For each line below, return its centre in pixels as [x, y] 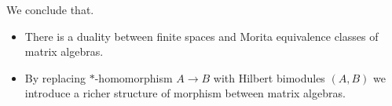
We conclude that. [50, 9]
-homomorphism [134, 77]
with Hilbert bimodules [269, 77]
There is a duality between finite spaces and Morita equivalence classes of [201, 36]
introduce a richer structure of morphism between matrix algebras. [185, 93]
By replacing [55, 77]
